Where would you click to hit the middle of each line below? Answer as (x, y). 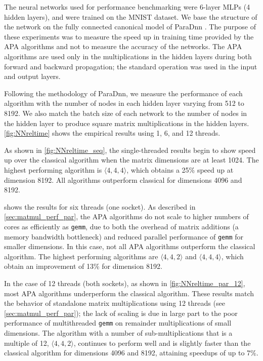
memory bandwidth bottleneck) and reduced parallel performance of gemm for (124, 236)
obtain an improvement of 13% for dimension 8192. (83, 266)
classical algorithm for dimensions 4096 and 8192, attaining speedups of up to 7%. (131, 353)
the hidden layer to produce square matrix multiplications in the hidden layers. (127, 123)
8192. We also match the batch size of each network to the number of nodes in (126, 113)
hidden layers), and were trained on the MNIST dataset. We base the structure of (131, 16)
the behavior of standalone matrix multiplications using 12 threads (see (115, 303)
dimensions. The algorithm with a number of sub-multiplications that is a (118, 333)
